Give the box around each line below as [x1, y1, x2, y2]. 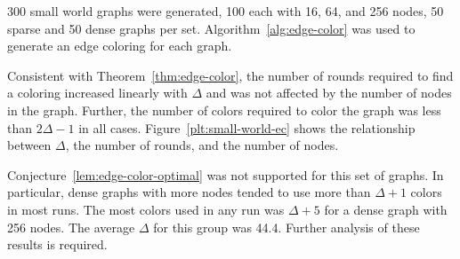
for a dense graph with [324, 200, 448, 218]
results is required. [7, 235, 108, 254]
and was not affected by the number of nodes [206, 83, 452, 102]
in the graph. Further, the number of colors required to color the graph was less [7, 100, 441, 119]
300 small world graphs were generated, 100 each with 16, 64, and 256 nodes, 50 [7, 2, 444, 20]
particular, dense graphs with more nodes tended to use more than [7, 183, 371, 201]
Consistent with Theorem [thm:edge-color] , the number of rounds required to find [7, 66, 454, 84]
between [7, 136, 52, 154]
